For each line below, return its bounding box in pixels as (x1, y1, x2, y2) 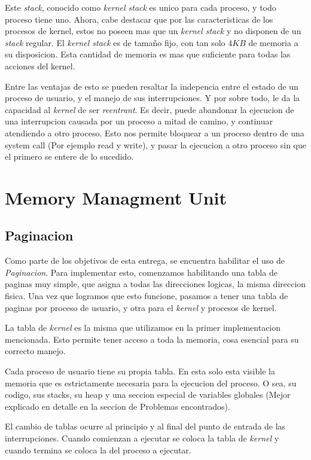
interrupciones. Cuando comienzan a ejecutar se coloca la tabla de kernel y (5, 432, 279, 444)
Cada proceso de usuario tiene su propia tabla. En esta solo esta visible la (5, 365, 275, 377)
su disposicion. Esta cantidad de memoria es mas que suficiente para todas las (5, 48, 291, 60)
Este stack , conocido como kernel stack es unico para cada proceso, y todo (5, 1, 276, 13)
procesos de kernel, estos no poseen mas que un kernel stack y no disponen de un (5, 25, 301, 37)
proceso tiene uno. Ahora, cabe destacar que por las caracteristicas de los (5, 13, 273, 25)
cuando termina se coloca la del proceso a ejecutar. (5, 443, 191, 456)
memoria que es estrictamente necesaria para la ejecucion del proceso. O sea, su (5, 376, 297, 389)
